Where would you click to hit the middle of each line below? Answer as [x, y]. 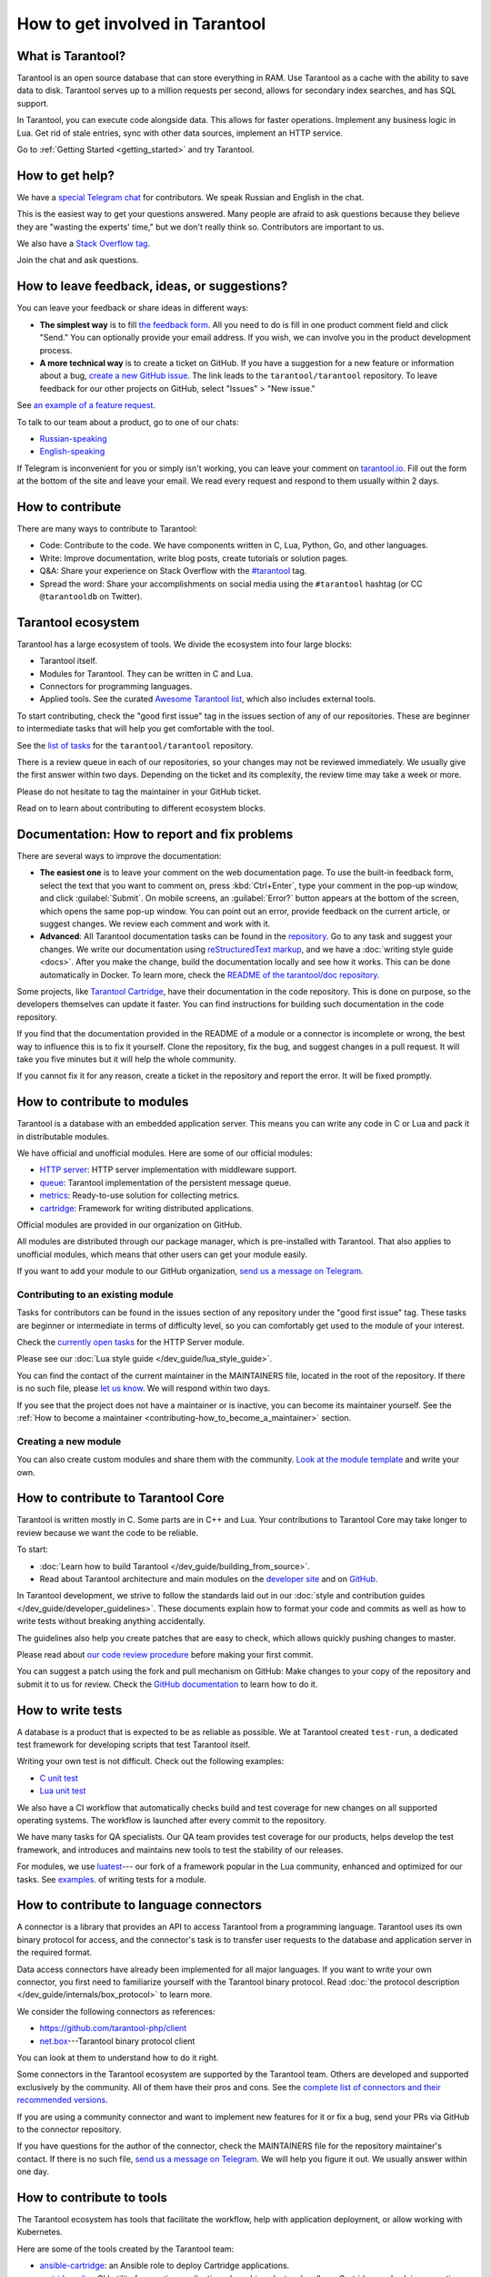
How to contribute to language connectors [140, 1905]
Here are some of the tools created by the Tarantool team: [125, 2249]
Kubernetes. [40, 2232]
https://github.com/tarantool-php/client [113, 2028]
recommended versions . [62, 2100]
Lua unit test [63, 1791]
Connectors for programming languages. [116, 687]
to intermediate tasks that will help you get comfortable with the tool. [145, 729]
